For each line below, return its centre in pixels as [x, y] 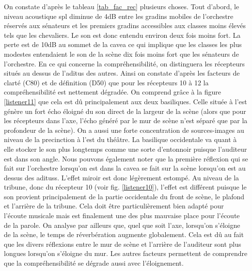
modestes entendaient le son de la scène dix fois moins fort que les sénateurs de [121, 54]
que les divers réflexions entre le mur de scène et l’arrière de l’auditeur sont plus [123, 244]
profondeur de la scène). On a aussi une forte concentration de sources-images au [124, 130]
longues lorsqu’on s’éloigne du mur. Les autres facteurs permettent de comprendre [126, 253]
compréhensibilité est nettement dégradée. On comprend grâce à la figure [112, 92]
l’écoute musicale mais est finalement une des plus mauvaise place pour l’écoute [122, 215]
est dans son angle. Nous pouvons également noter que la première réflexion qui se [126, 158]
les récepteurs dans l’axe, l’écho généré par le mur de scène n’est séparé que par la [126, 120]
